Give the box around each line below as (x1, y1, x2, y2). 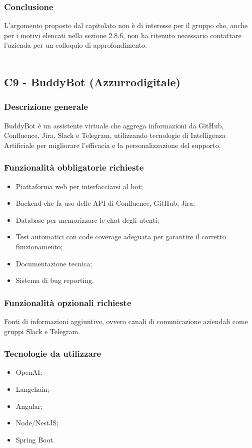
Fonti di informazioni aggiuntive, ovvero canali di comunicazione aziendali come (4, 316, 248, 326)
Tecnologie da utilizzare (4, 347, 101, 360)
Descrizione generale (4, 100, 88, 113)
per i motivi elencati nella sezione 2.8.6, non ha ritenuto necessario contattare (4, 30, 241, 40)
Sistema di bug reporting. (15, 275, 94, 285)
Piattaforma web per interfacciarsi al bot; (15, 181, 143, 191)
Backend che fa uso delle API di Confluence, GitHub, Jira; (15, 198, 195, 208)
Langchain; (15, 383, 49, 394)
